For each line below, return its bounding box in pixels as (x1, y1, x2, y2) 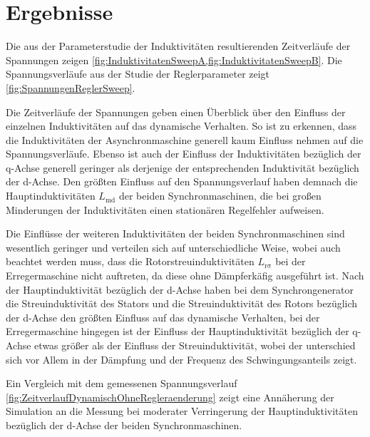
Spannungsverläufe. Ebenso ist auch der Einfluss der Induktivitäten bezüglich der (6, 146, 361, 161)
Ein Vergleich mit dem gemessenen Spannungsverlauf (6, 376, 237, 391)
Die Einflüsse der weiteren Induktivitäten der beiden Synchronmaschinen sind (6, 226, 345, 241)
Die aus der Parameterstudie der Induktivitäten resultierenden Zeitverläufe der (6, 38, 351, 53)
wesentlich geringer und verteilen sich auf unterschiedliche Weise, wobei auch (6, 240, 341, 255)
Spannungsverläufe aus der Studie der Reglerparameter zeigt (6, 66, 270, 81)
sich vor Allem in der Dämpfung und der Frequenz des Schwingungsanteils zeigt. (6, 351, 357, 366)
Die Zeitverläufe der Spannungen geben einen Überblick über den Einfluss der (6, 104, 346, 119)
